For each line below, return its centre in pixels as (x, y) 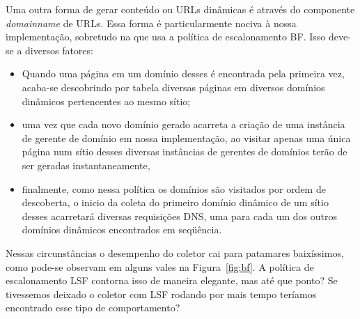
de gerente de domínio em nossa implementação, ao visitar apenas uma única (186, 138)
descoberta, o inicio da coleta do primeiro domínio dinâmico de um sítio (175, 202)
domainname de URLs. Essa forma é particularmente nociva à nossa (151, 23)
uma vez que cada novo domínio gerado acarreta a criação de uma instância (183, 124)
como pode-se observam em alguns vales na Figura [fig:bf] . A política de (160, 266)
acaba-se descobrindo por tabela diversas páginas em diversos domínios (173, 87)
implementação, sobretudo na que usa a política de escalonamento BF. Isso (166, 37)
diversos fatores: (59, 50)
